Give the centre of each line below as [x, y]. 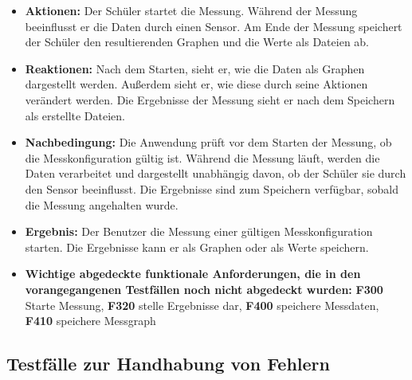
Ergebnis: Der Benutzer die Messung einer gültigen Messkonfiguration [199, 231]
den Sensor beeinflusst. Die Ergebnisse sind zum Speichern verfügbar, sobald [212, 188]
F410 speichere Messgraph [90, 321]
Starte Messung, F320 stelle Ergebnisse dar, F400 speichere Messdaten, [202, 305]
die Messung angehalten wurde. [102, 204]
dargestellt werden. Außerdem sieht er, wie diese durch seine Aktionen [196, 84]
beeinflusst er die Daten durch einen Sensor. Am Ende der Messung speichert [214, 26]
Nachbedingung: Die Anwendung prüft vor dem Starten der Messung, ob [208, 142]
